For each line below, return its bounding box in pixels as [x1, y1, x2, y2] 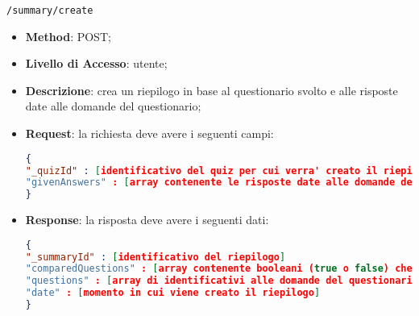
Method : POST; [25, 27, 111, 44]
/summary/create [6, 5, 93, 16]
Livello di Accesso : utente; [25, 55, 168, 72]
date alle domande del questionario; [25, 98, 201, 114]
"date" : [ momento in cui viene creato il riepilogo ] [25, 287, 321, 299]
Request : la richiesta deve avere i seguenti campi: [25, 125, 274, 142]
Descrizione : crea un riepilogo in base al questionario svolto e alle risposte [25, 81, 398, 98]
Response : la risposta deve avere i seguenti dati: [25, 211, 269, 228]
